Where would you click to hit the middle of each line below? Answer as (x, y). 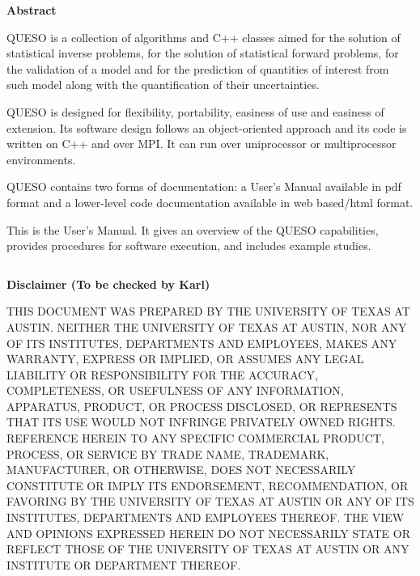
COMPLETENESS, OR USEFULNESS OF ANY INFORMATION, (175, 390)
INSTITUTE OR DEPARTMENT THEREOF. (124, 564)
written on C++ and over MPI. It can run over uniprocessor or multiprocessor (202, 144)
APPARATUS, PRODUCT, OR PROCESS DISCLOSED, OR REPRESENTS (202, 406)
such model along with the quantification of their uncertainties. (163, 85)
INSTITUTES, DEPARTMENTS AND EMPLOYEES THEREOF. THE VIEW (206, 517)
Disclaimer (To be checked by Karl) (108, 284)
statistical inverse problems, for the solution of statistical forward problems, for (203, 53)
